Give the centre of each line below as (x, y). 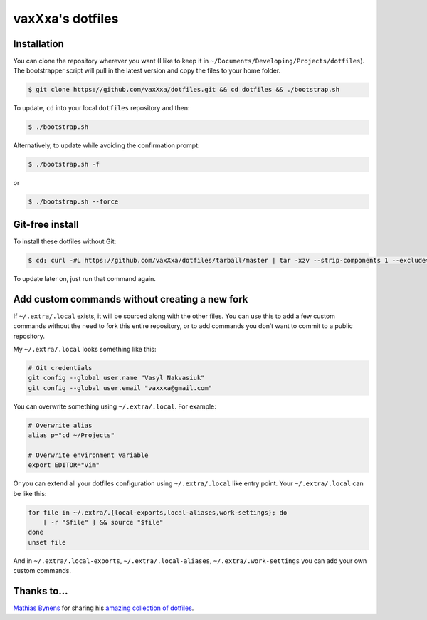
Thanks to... (41, 591)
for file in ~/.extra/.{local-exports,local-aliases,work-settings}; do (158, 512)
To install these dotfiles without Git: (65, 241)
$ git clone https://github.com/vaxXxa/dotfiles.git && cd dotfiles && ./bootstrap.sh (184, 90)
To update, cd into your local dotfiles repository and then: (101, 108)
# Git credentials (60, 368)
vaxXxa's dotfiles (66, 19)
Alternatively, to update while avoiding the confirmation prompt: (106, 145)
